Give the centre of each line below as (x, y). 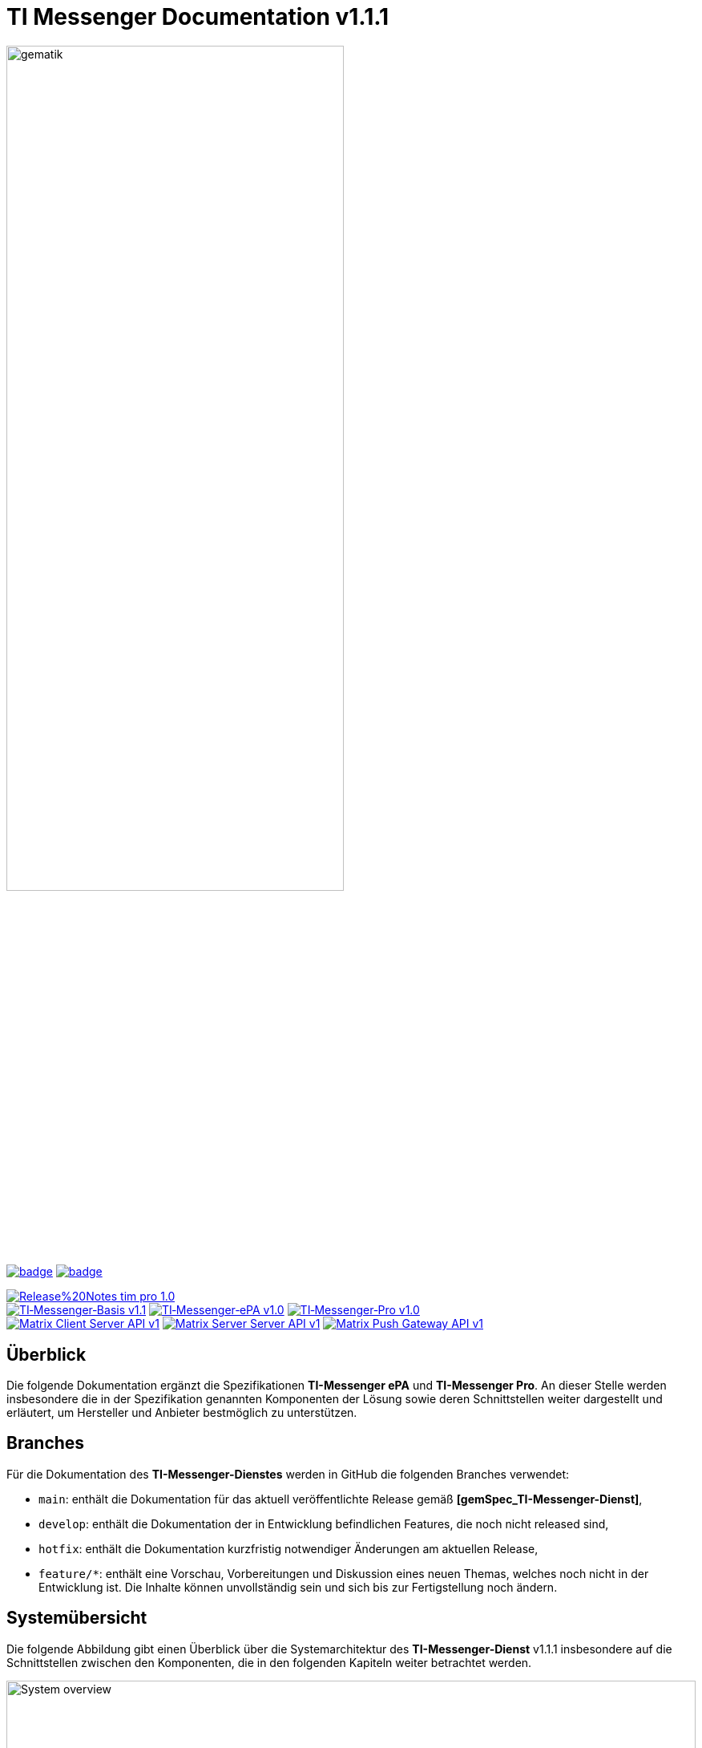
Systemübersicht (77, 1618)
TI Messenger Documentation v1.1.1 (198, 17)
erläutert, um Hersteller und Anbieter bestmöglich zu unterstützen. (182, 1412)
